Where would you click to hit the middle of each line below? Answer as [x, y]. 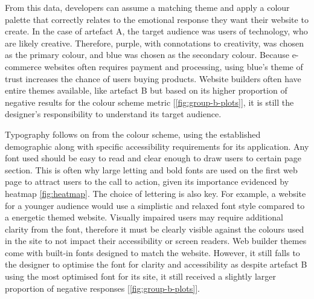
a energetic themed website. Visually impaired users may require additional [144, 217]
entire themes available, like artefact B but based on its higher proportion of [146, 90]
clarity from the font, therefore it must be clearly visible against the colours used [155, 229]
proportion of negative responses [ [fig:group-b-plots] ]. [102, 288]
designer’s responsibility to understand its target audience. [113, 114]
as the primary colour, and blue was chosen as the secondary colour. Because [147, 55]
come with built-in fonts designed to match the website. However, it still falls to [152, 252]
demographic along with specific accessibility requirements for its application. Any [157, 146]
